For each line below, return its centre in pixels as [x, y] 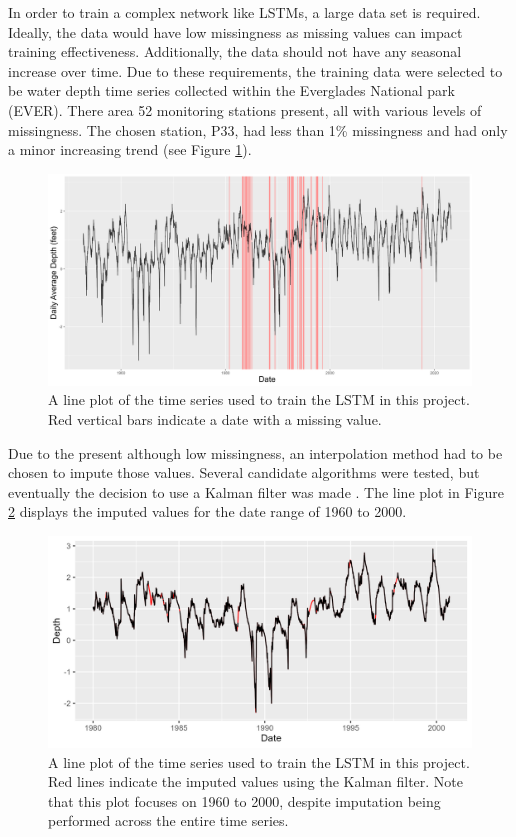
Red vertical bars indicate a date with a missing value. [215, 418]
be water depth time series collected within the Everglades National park [232, 90]
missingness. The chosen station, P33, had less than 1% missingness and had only [258, 129]
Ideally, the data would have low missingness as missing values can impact [235, 31]
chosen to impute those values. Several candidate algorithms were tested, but [244, 472]
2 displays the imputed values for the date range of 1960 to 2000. [207, 511]
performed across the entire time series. [168, 820]
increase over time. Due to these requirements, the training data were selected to [255, 70]
